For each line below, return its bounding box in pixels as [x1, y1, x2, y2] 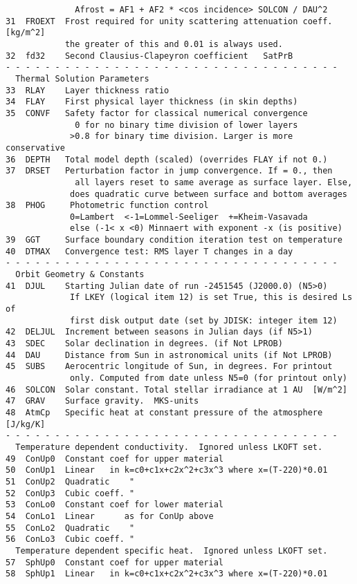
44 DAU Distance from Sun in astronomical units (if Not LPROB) [6, 350, 333, 360]
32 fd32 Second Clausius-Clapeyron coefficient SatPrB [6, 50, 293, 61]
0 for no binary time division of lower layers [75, 120, 298, 130]
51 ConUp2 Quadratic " [6, 476, 135, 487]
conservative [6, 142, 65, 153]
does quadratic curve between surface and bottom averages [70, 189, 347, 199]
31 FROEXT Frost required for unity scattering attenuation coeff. [6, 16, 333, 26]
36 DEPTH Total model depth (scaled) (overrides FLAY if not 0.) [6, 154, 328, 164]
